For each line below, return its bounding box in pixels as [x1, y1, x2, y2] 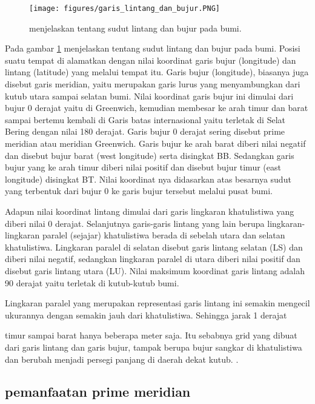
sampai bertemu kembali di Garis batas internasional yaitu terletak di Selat [5, 113, 285, 126]
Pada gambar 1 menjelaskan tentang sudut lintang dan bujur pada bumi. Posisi [5, 42, 300, 55]
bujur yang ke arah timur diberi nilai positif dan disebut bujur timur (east [5, 161, 281, 173]
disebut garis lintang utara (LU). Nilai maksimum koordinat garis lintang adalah [5, 264, 305, 277]
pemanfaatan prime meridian [5, 382, 191, 401]
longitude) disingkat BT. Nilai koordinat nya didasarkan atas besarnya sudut [5, 172, 291, 185]
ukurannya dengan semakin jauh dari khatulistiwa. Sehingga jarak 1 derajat [5, 308, 287, 321]
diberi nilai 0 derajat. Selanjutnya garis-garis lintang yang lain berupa [5, 217, 265, 229]
